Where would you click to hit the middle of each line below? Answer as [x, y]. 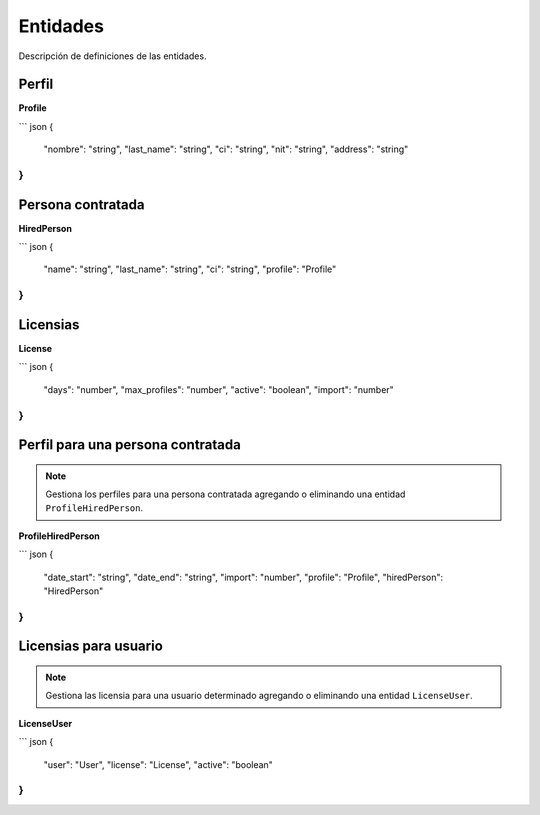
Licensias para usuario [91, 646]
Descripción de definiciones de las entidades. [112, 56]
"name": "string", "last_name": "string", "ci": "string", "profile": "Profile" [190, 269]
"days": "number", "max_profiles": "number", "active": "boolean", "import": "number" [218, 389]
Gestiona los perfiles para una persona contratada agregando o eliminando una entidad [225, 494]
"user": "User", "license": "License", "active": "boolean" [158, 764]
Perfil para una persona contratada [130, 445]
